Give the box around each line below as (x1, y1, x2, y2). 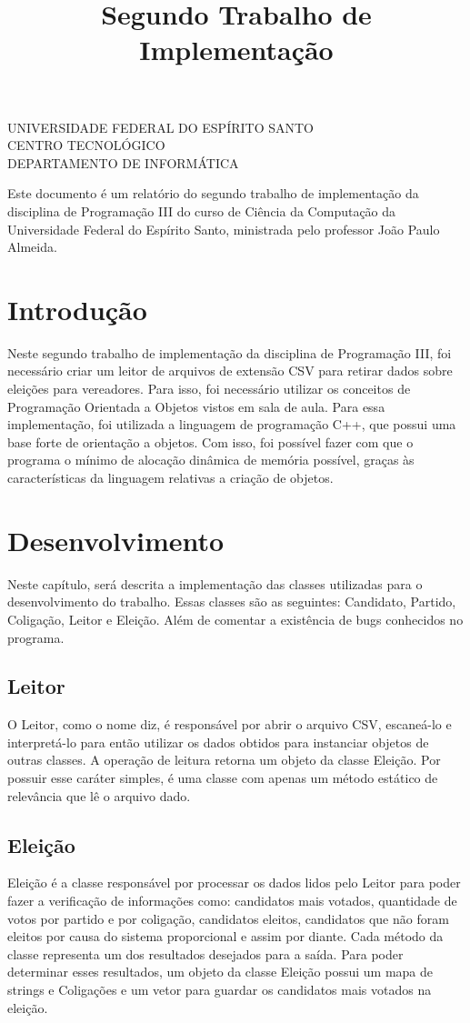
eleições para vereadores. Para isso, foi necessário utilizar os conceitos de (7, 379, 411, 398)
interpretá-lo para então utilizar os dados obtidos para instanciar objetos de (7, 732, 429, 751)
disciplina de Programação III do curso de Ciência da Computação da (7, 201, 396, 220)
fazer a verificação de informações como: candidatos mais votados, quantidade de (7, 891, 457, 910)
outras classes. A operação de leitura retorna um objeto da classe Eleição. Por (7, 750, 441, 769)
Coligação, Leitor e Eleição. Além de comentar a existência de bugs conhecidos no (7, 609, 464, 628)
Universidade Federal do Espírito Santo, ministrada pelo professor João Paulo (7, 219, 440, 238)
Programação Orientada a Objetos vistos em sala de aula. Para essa (7, 396, 385, 416)
